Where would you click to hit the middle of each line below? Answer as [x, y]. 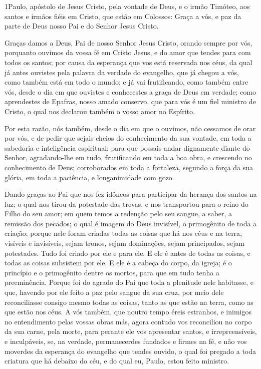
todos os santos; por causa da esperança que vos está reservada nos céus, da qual [128, 62]
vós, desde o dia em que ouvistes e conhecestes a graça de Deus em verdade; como [130, 91]
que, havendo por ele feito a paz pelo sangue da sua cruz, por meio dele [114, 292]
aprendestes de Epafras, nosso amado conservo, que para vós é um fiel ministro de [130, 101]
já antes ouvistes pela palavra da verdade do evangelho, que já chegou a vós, [122, 72]
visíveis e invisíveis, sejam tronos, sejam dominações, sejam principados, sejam [125, 243]
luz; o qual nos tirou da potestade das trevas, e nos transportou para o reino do [126, 204]
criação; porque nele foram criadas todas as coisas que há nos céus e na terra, [123, 233]
